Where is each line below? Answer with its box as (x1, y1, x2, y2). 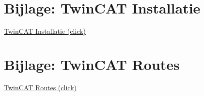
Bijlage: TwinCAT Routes (4, 54, 180, 74)
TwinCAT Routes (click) (4, 82, 77, 92)
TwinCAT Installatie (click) (4, 26, 86, 36)
